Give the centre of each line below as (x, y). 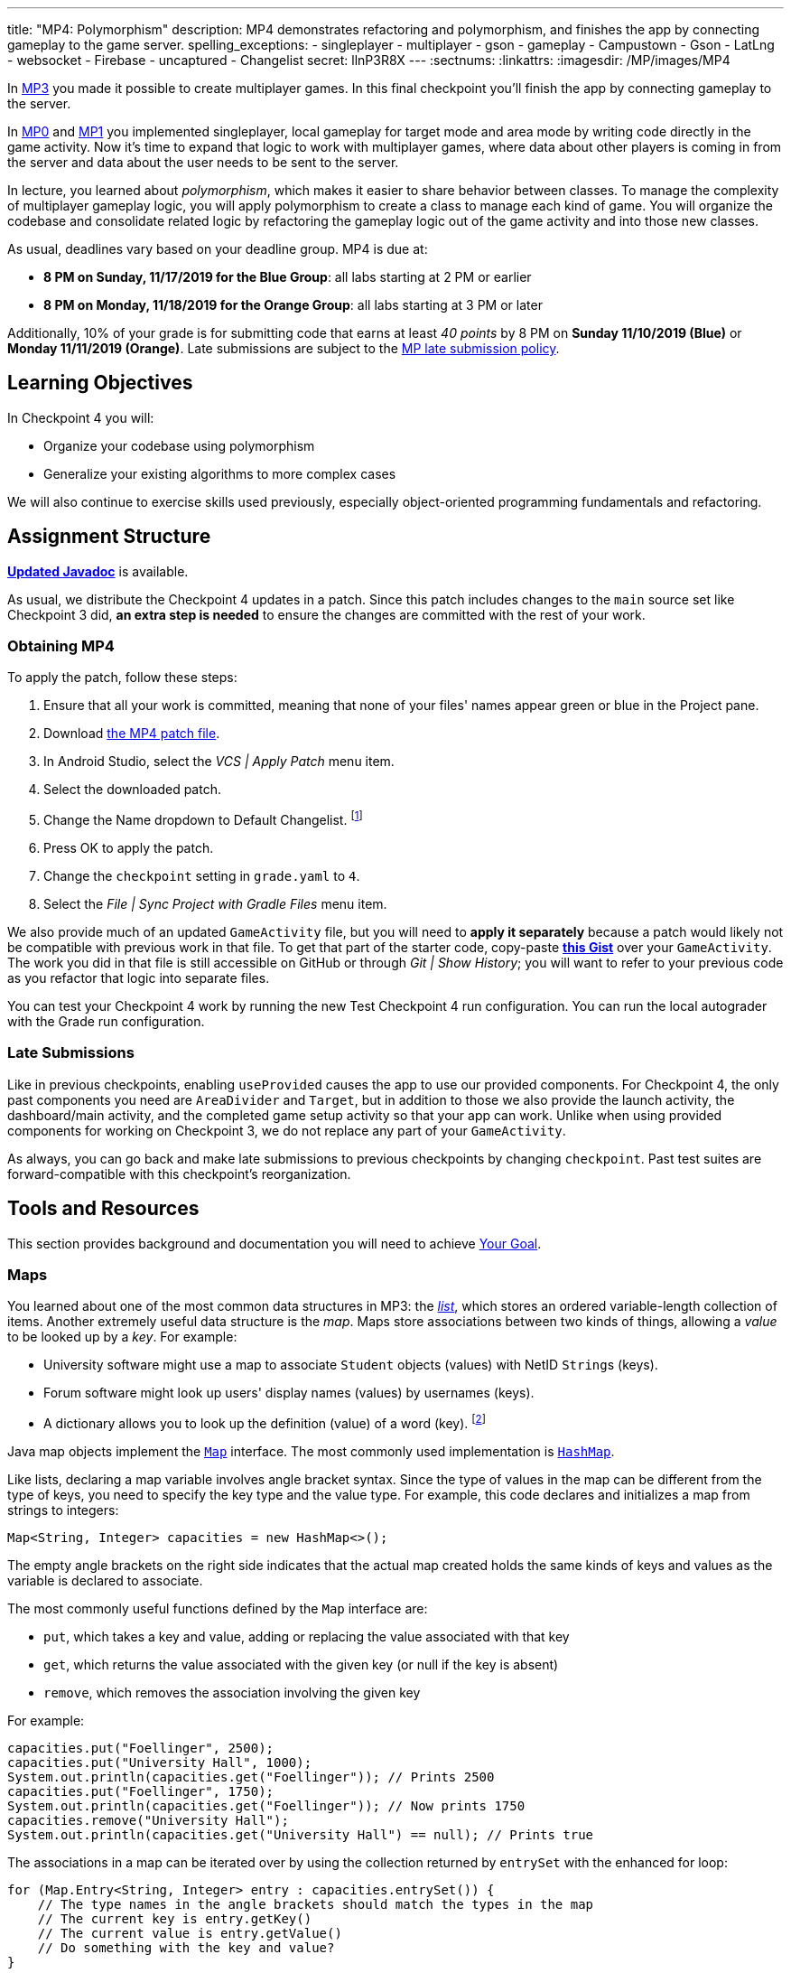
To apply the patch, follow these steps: (122, 678)
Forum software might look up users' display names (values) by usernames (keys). (289, 1393)
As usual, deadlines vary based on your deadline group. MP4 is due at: (218, 249)
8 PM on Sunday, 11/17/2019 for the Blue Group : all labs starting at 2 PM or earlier (288, 277)
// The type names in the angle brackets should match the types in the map (316, 1905)
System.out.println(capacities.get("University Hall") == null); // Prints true (301, 1835)
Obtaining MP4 (61, 646)
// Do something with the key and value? (186, 1948)
